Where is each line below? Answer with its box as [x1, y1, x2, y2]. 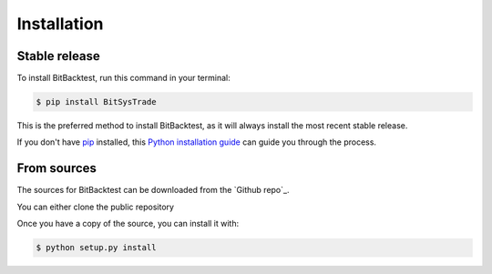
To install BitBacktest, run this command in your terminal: [16, 73, 231, 84]
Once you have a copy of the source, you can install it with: [16, 218, 240, 229]
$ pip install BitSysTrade [36, 96, 157, 107]
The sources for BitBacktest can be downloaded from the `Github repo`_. [16, 185, 290, 196]
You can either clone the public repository [16, 201, 175, 212]
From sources [16, 160, 97, 177]
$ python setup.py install [36, 242, 157, 253]
